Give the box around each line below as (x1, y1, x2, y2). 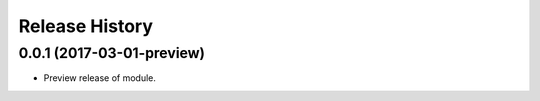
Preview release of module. (43, 72, 157, 84)
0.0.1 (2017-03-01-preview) (18, 44, 205, 62)
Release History (18, 15, 154, 37)
